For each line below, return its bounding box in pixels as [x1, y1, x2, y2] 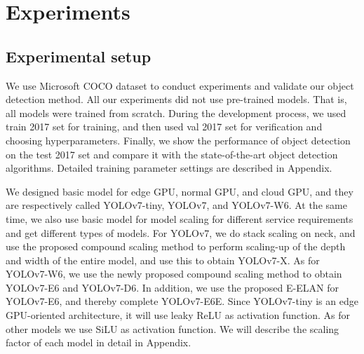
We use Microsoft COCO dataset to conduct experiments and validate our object [6, 78, 354, 93]
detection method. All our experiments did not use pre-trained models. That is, [6, 92, 347, 107]
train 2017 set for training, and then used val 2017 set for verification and [6, 119, 323, 134]
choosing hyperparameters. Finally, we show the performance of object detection [6, 132, 351, 147]
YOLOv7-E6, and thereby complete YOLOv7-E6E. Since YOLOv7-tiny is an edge [6, 294, 358, 308]
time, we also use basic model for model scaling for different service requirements [6, 211, 353, 226]
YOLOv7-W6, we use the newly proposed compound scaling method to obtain [6, 266, 342, 281]
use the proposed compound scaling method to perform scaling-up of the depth [6, 239, 346, 254]
